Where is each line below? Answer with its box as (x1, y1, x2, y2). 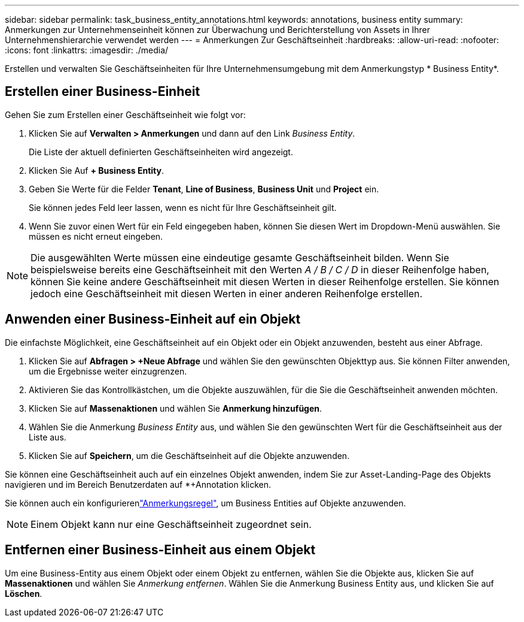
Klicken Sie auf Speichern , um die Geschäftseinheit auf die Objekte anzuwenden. (29, 450, 350, 461)
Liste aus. (29, 431, 66, 442)
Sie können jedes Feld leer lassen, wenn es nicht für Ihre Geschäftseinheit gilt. (29, 202, 337, 213)
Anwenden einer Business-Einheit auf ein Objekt (5, 312, 301, 327)
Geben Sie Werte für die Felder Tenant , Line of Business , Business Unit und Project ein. (29, 183, 379, 194)
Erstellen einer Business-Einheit (5, 84, 200, 99)
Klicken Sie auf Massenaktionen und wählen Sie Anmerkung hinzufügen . (29, 403, 322, 413)
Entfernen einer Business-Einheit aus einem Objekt (5, 542, 316, 558)
